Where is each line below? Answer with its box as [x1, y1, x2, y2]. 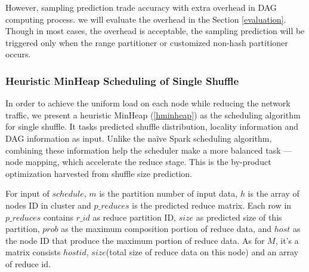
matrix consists [5, 246, 61, 258]
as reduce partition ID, [92, 210, 176, 223]
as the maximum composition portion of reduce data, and [61, 222, 272, 235]
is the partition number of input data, [99, 187, 238, 200]
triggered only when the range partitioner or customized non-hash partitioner [5, 36, 288, 48]
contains [43, 210, 73, 223]
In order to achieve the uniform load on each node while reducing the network [5, 97, 291, 109]
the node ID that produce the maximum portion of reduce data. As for [5, 234, 265, 246]
